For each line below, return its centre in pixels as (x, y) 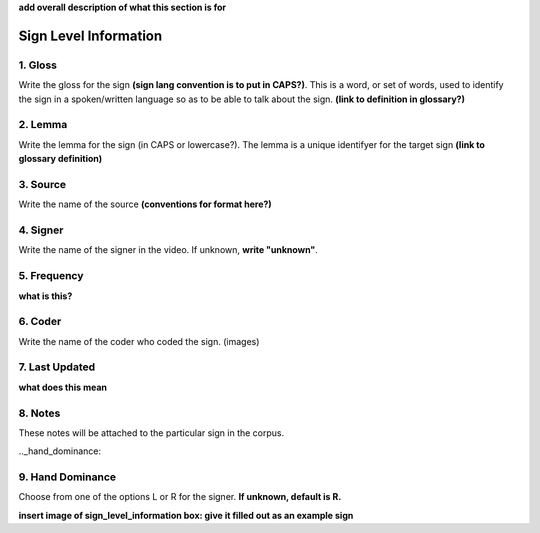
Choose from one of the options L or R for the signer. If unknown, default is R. (180, 497)
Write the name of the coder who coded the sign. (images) (139, 341)
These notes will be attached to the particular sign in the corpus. (151, 432)
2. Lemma (43, 125)
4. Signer (41, 230)
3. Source (42, 184)
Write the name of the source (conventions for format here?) (145, 204)
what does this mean (63, 387)
